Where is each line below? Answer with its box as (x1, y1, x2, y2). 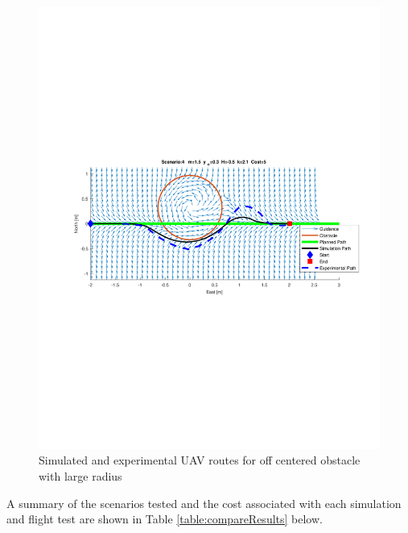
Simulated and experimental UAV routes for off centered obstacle (39, 452, 361, 468)
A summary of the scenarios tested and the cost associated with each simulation (6, 494, 402, 511)
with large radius (39, 468, 122, 485)
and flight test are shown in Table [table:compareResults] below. (6, 510, 323, 527)
